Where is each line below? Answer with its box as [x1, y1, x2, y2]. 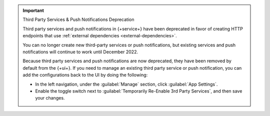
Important [22, 7, 44, 13]
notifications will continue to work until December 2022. [22, 49, 138, 55]
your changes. [35, 95, 65, 101]
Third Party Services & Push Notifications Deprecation [22, 16, 134, 22]
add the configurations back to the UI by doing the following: [22, 72, 148, 78]
